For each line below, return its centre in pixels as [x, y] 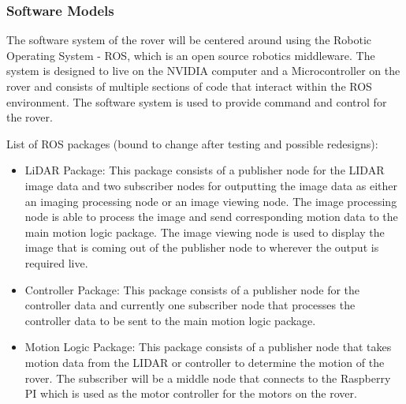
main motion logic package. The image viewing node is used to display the [205, 232]
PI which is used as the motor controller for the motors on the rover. [191, 393]
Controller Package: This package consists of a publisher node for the [192, 289]
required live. [56, 262]
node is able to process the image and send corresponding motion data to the [211, 217]
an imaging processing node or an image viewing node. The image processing [211, 201]
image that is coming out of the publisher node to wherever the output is [202, 247]
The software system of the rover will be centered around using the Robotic [189, 40]
